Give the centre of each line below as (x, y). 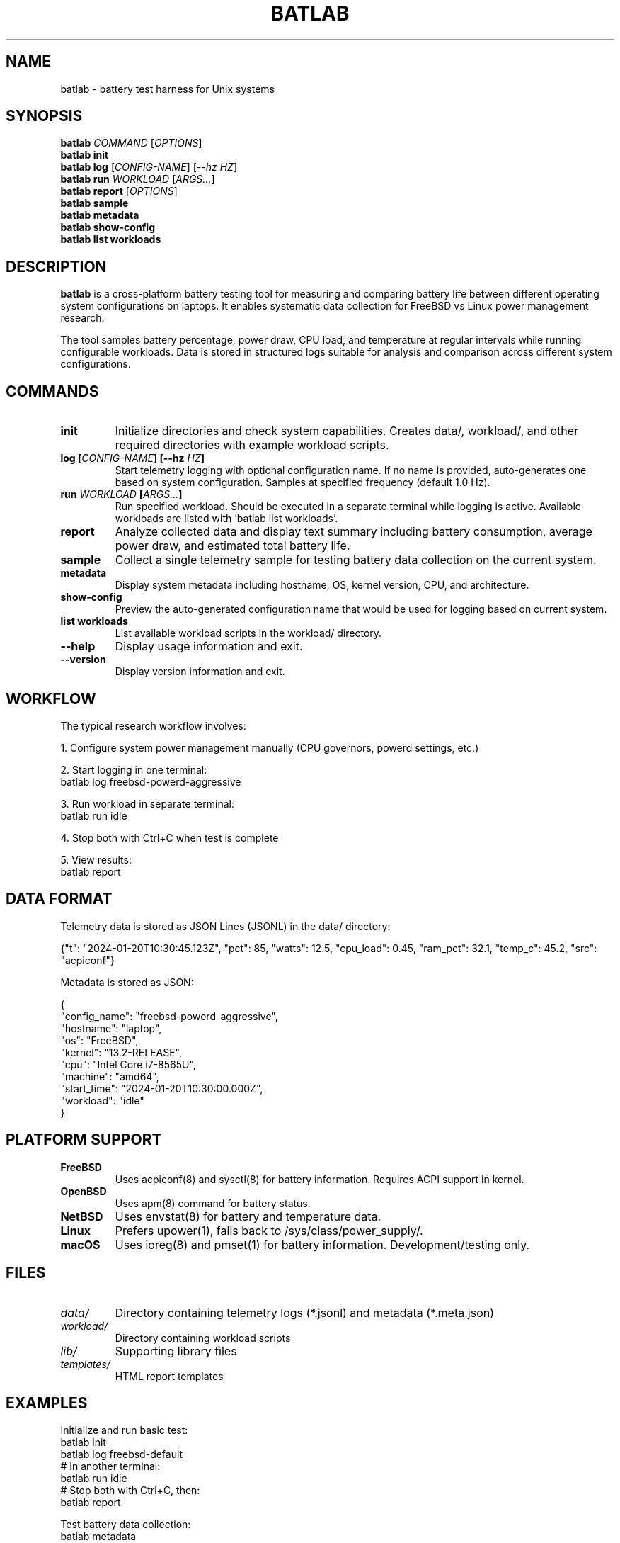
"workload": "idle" (102, 1100)
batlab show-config (108, 227)
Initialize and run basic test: (124, 1430)
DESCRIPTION (56, 266)
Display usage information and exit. (209, 646)
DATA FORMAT (59, 899)
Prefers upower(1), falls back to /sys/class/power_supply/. (269, 1230)
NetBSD (82, 1216)
